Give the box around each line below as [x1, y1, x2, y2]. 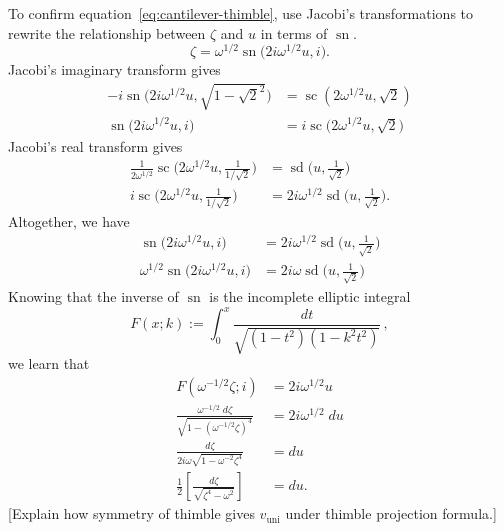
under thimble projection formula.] [285, 503, 497, 524]
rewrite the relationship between [8, 22, 206, 43]
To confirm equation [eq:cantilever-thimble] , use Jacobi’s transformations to [8, 3, 474, 23]
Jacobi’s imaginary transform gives [8, 59, 221, 80]
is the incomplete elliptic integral [209, 285, 411, 306]
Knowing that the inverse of [8, 285, 179, 306]
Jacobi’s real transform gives [8, 135, 183, 156]
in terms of [260, 22, 328, 43]
